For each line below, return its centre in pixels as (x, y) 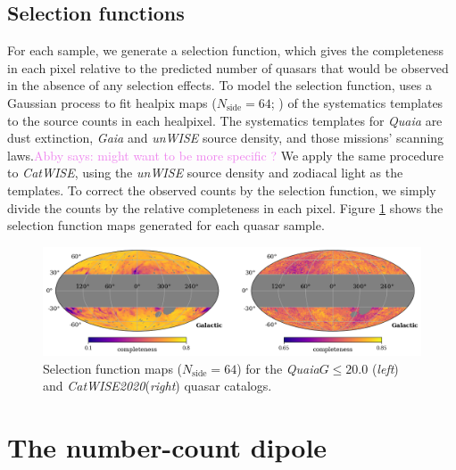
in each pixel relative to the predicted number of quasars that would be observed (228, 67)
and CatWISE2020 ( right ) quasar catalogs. (158, 386)
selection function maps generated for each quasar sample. (166, 225)
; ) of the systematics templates (357, 102)
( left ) (385, 368)
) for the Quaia (278, 368)
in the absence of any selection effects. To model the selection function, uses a (220, 85)
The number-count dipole (167, 447)
